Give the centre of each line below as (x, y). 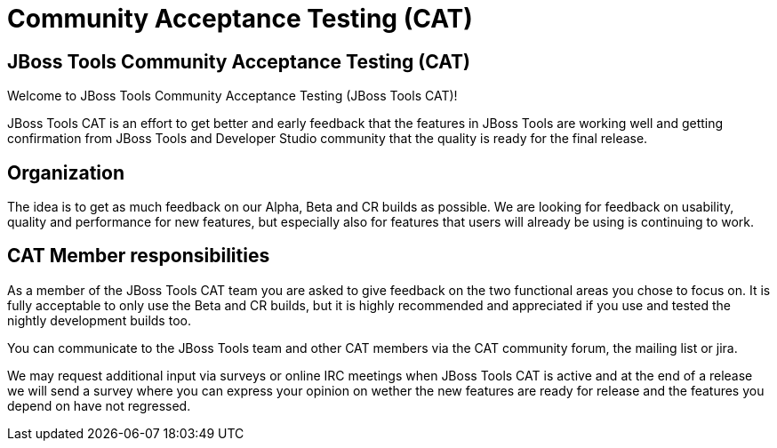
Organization (66, 172)
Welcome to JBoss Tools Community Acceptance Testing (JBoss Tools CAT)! (232, 96)
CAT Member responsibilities (139, 256)
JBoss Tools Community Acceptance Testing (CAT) (239, 61)
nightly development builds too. (99, 320)
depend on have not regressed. (99, 405)
